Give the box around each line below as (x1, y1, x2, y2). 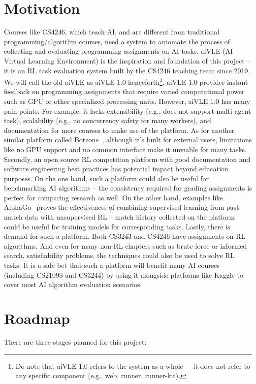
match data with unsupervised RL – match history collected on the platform (4, 212, 235, 222)
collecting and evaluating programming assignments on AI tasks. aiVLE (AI (4, 46, 233, 56)
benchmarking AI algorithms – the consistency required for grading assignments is (4, 183, 252, 193)
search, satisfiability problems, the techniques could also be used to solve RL (4, 250, 235, 260)
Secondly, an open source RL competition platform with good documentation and (4, 154, 251, 164)
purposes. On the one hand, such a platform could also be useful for (4, 173, 209, 183)
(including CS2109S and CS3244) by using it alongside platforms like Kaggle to (4, 269, 244, 280)
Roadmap (4, 308, 70, 328)
